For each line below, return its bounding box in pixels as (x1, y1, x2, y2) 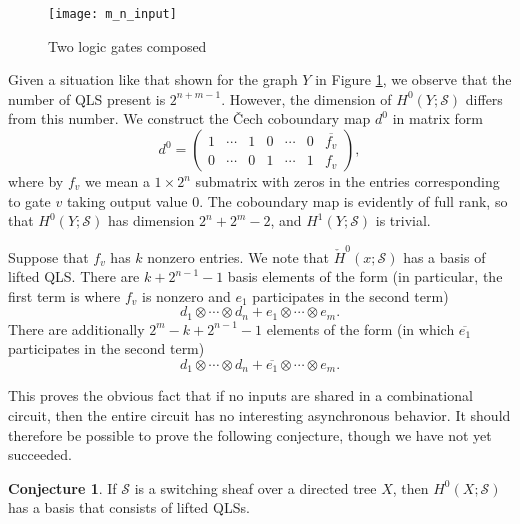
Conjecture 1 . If (8, 477, 117, 498)
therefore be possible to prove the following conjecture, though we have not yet (8, 424, 492, 445)
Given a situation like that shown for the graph (8, 69, 298, 90)
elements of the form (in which (266, 318, 455, 339)
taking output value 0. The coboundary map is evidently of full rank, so (66, 190, 508, 211)
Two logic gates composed (48, 35, 207, 56)
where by (8, 171, 64, 192)
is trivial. (375, 210, 431, 231)
